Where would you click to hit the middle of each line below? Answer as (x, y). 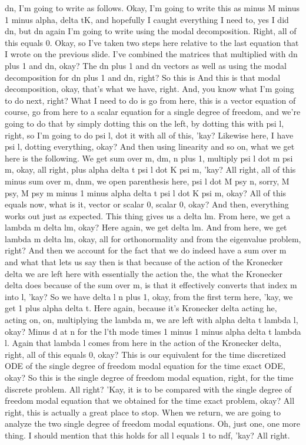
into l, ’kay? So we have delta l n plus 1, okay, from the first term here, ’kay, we (149, 296)
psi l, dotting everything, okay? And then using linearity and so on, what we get (150, 146)
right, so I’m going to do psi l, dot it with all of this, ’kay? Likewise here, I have (149, 135)
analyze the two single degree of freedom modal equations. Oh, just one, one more (152, 423)
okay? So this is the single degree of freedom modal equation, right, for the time (149, 377)
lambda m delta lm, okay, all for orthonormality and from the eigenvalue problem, (153, 238)
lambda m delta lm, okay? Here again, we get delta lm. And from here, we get (146, 227)
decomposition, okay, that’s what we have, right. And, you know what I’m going (149, 89)
